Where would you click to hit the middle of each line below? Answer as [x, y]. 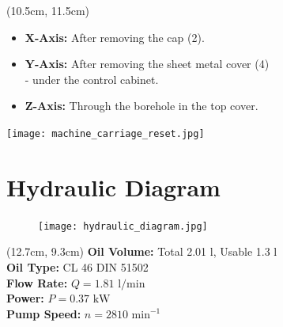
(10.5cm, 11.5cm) [48, 10]
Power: [25, 298]
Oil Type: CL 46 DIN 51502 [77, 267]
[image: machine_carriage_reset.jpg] [106, 133]
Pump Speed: [44, 313]
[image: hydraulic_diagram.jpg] [123, 226]
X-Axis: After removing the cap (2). [115, 37]
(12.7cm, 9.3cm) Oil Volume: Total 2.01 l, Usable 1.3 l [142, 251]
